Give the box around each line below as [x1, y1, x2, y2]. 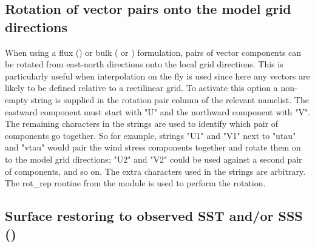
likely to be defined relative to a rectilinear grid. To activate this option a [5, 81, 278, 94]
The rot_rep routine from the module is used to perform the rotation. [5, 177, 266, 189]
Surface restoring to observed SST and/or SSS [5, 206, 303, 225]
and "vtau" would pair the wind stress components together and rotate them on [5, 141, 301, 154]
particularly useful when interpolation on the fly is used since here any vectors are [5, 69, 310, 82]
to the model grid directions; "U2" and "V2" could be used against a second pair [5, 152, 302, 165]
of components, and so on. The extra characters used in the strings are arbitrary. [5, 164, 306, 177]
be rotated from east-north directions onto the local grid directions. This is [5, 58, 283, 70]
